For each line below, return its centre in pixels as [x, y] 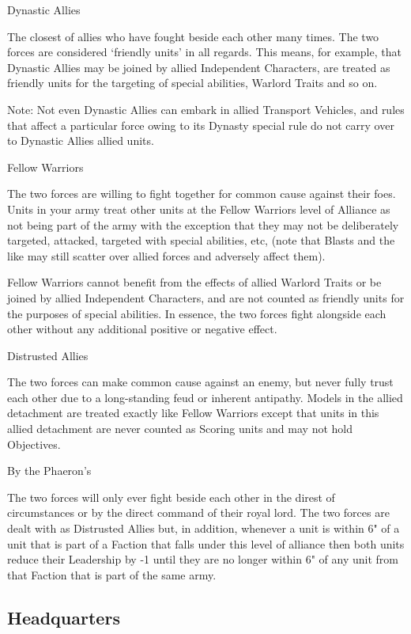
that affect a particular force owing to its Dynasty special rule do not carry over [201, 125]
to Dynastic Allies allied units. [81, 140]
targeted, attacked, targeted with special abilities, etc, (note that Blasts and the [201, 240]
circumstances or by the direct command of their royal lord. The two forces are [198, 513]
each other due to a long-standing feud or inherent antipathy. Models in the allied [205, 397]
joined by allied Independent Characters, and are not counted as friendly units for [206, 297]
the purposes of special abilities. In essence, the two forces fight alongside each [197, 313]
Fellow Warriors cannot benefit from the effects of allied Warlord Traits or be [194, 282]
